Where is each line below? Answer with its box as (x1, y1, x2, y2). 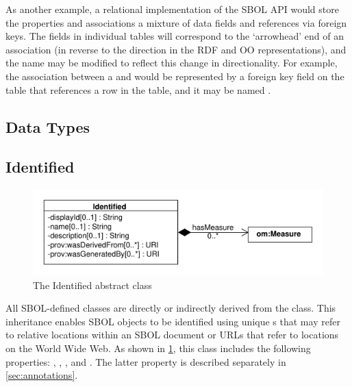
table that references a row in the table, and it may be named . (5, 82, 271, 97)
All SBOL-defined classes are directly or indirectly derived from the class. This (5, 301, 336, 315)
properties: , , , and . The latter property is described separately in (5, 354, 286, 369)
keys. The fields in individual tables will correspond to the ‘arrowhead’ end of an (5, 29, 344, 43)
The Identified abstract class (33, 277, 152, 292)
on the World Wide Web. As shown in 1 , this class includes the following (5, 340, 311, 355)
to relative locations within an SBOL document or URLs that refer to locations (5, 327, 339, 342)
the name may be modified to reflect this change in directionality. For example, (5, 55, 338, 70)
